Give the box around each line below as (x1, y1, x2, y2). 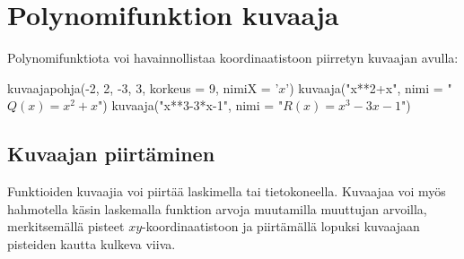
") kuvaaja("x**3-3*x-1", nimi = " (98, 96, 284, 115)
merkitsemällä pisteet (7, 217, 125, 236)
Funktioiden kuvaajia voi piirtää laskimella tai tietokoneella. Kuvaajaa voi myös (7, 182, 446, 201)
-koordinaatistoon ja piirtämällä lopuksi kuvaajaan (142, 217, 420, 236)
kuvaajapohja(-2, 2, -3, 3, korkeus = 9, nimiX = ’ (7, 78, 279, 97)
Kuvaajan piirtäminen (7, 140, 215, 168)
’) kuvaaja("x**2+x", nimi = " (285, 78, 452, 97)
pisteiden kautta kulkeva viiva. (7, 234, 176, 253)
